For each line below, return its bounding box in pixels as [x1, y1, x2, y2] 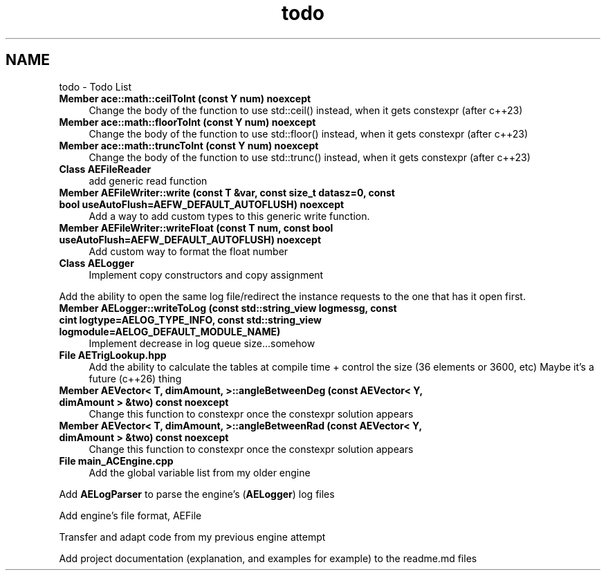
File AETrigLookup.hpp [59, 349, 167, 361]
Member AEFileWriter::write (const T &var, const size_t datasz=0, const [59, 186, 395, 198]
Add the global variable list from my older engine [89, 466, 311, 479]
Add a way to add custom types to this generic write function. [89, 210, 370, 222]
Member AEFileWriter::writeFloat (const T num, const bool [59, 221, 333, 234]
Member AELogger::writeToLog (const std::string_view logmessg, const [59, 301, 397, 314]
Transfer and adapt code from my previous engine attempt [59, 530, 326, 543]
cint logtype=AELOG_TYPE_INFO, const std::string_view [59, 313, 322, 326]
